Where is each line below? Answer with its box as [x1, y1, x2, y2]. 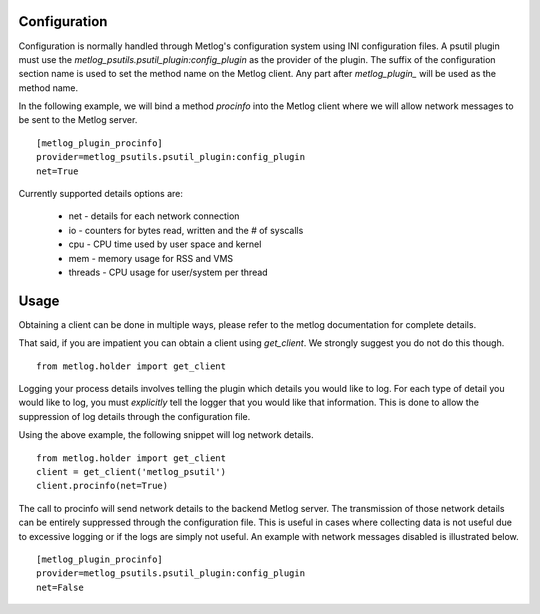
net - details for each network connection [68, 210, 240, 222]
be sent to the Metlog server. [18, 114, 138, 126]
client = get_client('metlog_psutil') [36, 466, 227, 478]
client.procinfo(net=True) [36, 480, 169, 492]
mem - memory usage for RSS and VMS [68, 252, 234, 264]
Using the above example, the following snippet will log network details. [18, 429, 314, 441]
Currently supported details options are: [18, 188, 184, 200]
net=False [36, 581, 84, 593]
